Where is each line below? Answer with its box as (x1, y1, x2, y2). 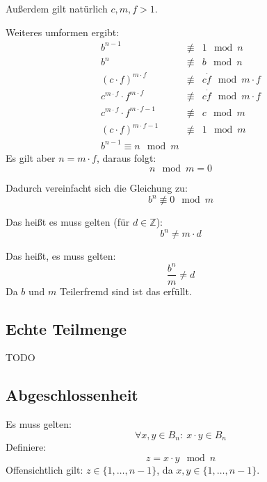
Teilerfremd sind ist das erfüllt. (60, 283, 192, 298)
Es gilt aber (6, 150, 56, 165)
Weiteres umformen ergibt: (6, 24, 120, 39)
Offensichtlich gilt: (6, 462, 83, 476)
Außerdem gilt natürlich (6, 1, 108, 15)
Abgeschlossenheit (6, 384, 138, 406)
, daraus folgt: (96, 150, 156, 165)
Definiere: (6, 440, 47, 454)
